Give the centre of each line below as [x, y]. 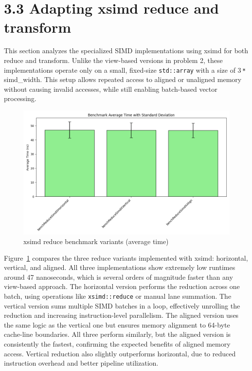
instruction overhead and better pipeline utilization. [81, 363]
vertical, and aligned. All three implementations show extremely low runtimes [120, 267]
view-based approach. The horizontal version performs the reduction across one [122, 286]
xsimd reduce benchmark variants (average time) [96, 241]
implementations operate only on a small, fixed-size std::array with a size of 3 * [125, 70]
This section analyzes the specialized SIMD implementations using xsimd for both [126, 51]
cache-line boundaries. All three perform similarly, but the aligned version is [117, 334]
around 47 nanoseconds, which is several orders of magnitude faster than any [118, 277]
